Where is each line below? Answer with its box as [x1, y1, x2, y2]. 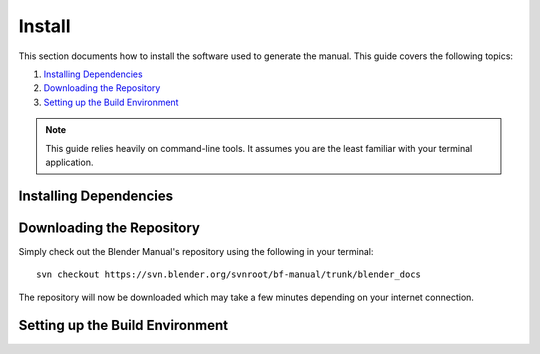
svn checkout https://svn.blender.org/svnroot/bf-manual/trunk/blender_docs [36, 269, 422, 280]
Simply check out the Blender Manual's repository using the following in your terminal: [18, 245, 374, 257]
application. [45, 156, 94, 168]
